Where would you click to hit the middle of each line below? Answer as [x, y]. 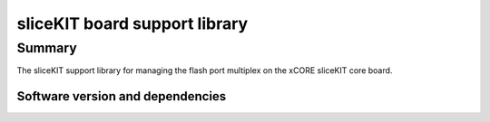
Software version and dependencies [122, 96]
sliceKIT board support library [132, 23]
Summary [47, 48]
